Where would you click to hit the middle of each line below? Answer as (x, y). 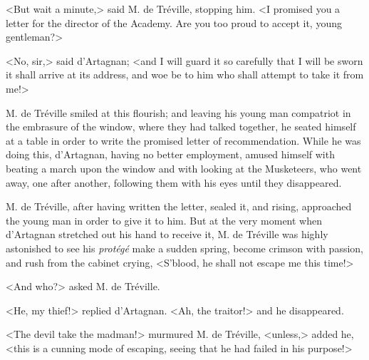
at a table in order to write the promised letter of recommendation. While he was (183, 140)
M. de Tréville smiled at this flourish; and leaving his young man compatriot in (178, 112)
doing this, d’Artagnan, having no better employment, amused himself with (170, 154)
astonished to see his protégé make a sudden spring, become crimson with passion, (184, 248)
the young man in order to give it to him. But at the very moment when (164, 220)
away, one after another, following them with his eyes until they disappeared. (174, 182)
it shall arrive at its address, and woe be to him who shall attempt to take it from (185, 74)
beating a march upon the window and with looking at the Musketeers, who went (184, 168)
